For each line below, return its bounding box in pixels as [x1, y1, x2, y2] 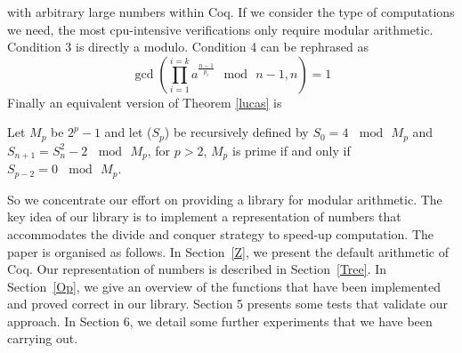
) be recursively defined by [164, 123, 309, 141]
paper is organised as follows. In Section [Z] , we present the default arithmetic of [7, 242, 449, 261]
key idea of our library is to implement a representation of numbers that [7, 207, 401, 226]
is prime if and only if [231, 140, 351, 159]
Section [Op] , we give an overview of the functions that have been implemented [7, 277, 442, 295]
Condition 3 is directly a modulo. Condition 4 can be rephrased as [7, 37, 369, 56]
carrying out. [7, 329, 78, 348]
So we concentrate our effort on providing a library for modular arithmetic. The [7, 189, 442, 208]
